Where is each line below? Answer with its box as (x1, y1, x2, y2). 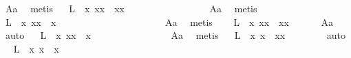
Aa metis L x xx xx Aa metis (5, 1, 257, 15)
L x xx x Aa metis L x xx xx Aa (5, 14, 334, 29)
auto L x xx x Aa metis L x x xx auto (5, 28, 345, 42)
